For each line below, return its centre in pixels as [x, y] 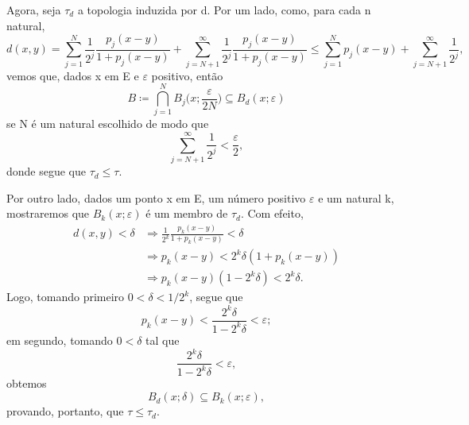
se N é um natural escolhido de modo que [108, 124]
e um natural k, [356, 197]
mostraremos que [48, 213]
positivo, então [187, 75]
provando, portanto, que [65, 411]
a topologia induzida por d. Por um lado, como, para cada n [224, 10]
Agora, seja [34, 10]
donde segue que [47, 171]
